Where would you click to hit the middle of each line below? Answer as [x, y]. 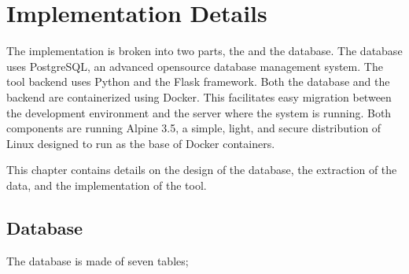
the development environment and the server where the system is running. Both [199, 112]
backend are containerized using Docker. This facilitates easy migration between [199, 96]
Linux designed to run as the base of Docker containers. [141, 143]
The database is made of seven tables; [98, 260]
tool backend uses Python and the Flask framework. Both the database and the [198, 81]
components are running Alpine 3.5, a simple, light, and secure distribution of [194, 128]
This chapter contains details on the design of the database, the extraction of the [202, 170]
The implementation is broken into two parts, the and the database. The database [204, 51]
